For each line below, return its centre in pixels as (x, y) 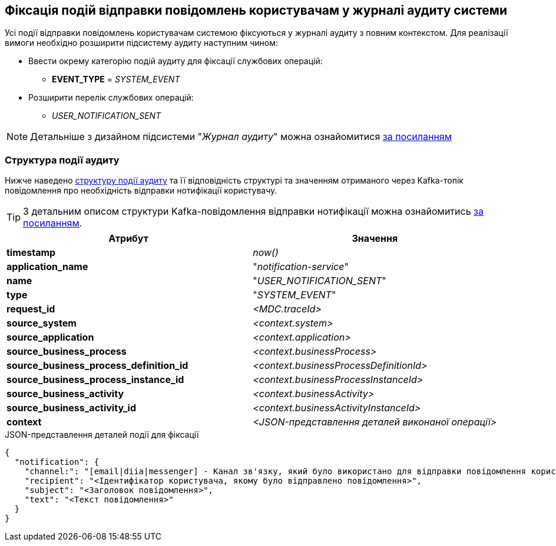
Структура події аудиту (62, 160)
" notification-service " (301, 267)
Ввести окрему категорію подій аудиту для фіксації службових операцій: (176, 61)
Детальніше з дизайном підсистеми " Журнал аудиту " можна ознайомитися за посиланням (241, 137)
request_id (31, 309)
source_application (50, 337)
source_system (42, 323)
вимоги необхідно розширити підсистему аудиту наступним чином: (142, 43)
